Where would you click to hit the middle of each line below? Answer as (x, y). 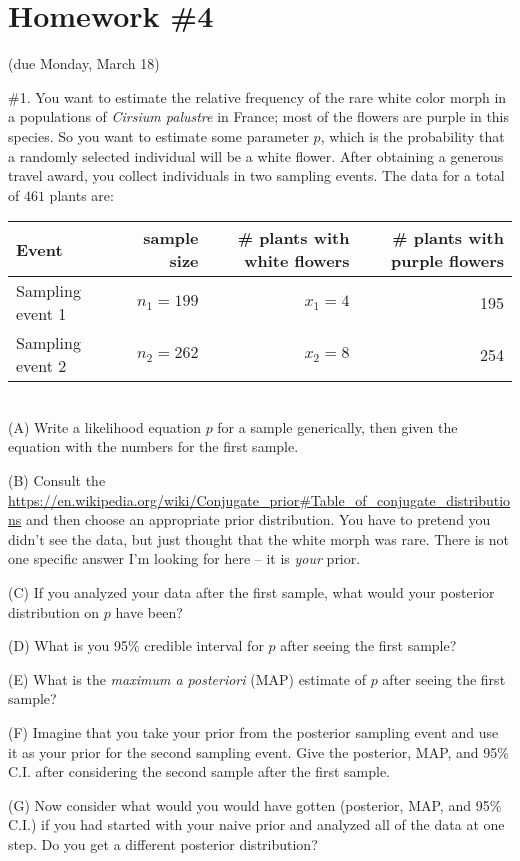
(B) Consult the (57, 480)
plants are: (81, 194)
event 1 (41, 314)
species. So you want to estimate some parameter (158, 135)
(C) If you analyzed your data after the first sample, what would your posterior (251, 592)
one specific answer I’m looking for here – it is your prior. (184, 558)
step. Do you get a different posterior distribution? (163, 843)
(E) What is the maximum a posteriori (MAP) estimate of (187, 678)
